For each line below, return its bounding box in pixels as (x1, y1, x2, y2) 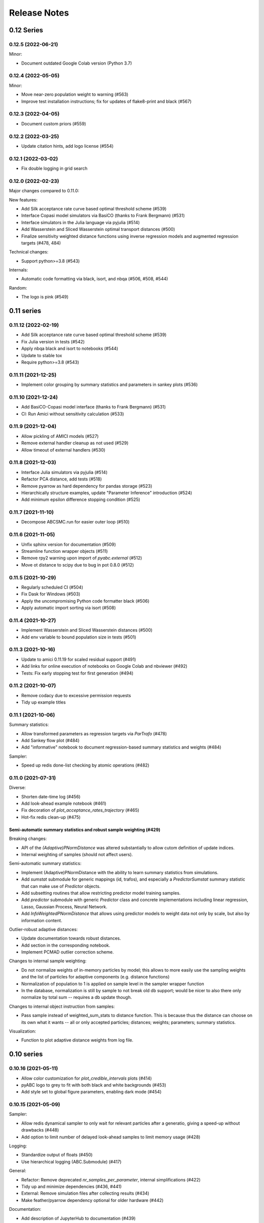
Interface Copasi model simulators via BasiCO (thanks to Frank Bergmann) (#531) (21, 213, 185, 219)
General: (9, 1168, 26, 1174)
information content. (21, 917, 63, 923)
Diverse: (9, 785, 26, 791)
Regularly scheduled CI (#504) (21, 584, 83, 590)
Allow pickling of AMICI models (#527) (21, 433, 99, 439)
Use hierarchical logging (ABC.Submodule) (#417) (21, 1158, 122, 1164)
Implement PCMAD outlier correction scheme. (21, 949, 114, 955)
